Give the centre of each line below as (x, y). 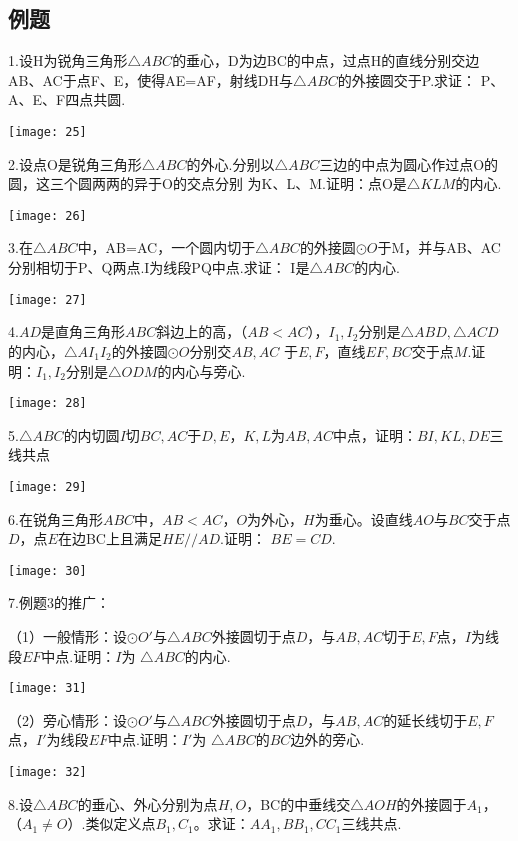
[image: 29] (47, 486)
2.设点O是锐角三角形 (75, 163)
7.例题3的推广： (59, 602)
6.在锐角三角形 (55, 518)
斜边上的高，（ (202, 331)
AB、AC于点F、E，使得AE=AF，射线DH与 (151, 79)
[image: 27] (47, 299)
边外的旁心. (327, 739)
